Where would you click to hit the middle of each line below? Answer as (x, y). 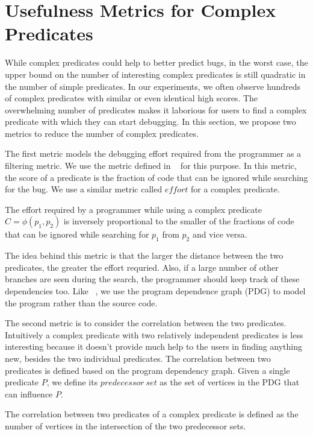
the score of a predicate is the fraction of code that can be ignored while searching (156, 177)
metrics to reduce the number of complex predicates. (102, 133)
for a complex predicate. (235, 189)
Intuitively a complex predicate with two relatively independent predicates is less (154, 334)
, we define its (72, 382)
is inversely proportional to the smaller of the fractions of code (179, 221)
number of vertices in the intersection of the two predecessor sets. (126, 425)
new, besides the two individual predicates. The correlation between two (138, 358)
